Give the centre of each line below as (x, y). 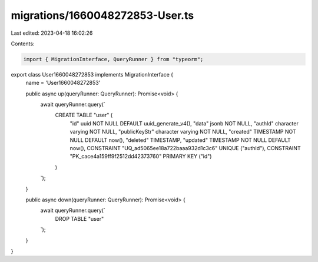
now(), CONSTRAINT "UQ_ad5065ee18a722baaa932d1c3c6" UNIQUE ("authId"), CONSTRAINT (185, 148)
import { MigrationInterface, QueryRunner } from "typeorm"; (113, 59)
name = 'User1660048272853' (63, 83)
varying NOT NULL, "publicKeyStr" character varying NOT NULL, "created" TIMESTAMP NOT (183, 132)
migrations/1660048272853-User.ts (102, 15)
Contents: (23, 44)
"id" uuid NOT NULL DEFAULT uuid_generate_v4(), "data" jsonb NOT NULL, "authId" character (184, 123)
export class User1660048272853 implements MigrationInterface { (92, 74)
